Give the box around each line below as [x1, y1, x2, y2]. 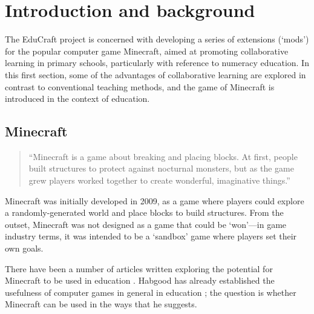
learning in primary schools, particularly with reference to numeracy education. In [5, 56, 309, 69]
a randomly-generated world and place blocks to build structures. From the [5, 206, 284, 219]
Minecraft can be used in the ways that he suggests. [5, 298, 197, 310]
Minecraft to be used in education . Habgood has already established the [5, 274, 275, 287]
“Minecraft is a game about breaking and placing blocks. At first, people [28, 150, 298, 162]
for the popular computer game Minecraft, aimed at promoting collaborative [5, 44, 289, 57]
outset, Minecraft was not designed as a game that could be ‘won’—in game [5, 218, 287, 230]
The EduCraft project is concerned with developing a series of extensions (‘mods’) [5, 33, 309, 45]
